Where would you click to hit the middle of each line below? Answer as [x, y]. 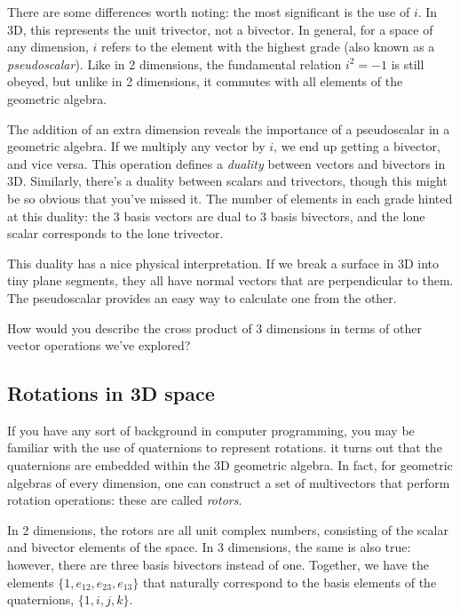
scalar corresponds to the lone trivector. [115, 233]
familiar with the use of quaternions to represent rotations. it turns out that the [225, 447]
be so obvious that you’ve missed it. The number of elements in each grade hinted [230, 198]
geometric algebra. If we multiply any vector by [136, 146]
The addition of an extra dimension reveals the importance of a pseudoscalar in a [229, 128]
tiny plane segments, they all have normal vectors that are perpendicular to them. [230, 280]
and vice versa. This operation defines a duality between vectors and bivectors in [226, 163]
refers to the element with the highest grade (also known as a [268, 47]
